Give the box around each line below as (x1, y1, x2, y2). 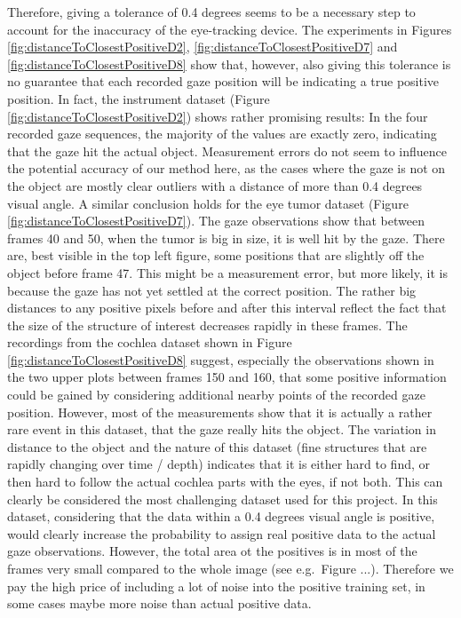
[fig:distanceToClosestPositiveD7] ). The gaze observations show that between (7, 211, 425, 230)
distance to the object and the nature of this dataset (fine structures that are (7, 437, 427, 456)
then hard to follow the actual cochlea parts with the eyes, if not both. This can (7, 472, 443, 491)
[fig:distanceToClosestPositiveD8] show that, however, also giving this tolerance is (7, 54, 451, 73)
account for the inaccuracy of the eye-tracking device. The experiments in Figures (7, 20, 452, 38)
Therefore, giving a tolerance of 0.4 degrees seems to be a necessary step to (7, 3, 416, 20)
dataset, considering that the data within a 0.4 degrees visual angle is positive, (7, 507, 435, 526)
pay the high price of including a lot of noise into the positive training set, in (7, 576, 425, 595)
